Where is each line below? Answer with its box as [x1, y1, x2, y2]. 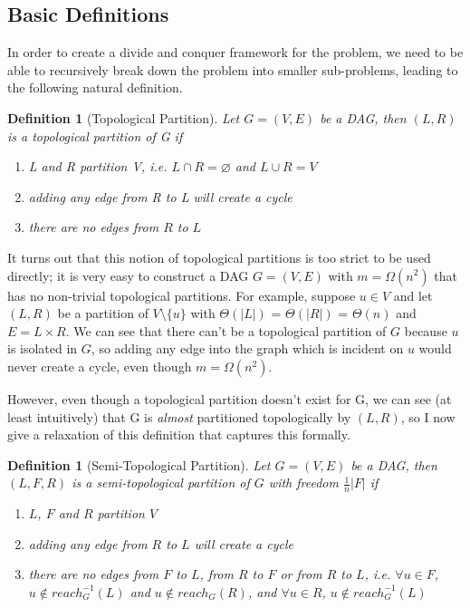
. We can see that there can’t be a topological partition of [65, 321, 387, 340]
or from [280, 565, 322, 584]
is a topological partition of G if [7, 126, 183, 145]
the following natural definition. [7, 78, 183, 97]
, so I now [400, 407, 456, 426]
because [404, 321, 447, 340]
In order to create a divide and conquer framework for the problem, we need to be [7, 43, 464, 62]
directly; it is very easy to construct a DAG [7, 265, 249, 285]
